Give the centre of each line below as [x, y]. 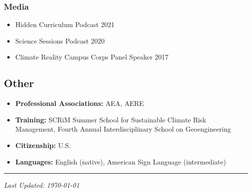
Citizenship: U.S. [43, 145]
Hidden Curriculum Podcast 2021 [65, 24]
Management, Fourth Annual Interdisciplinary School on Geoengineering [123, 129]
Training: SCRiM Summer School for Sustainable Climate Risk [111, 119]
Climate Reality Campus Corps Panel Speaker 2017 [92, 57]
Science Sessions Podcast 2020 [60, 40]
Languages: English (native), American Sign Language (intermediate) [121, 161]
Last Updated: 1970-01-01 [42, 185]
